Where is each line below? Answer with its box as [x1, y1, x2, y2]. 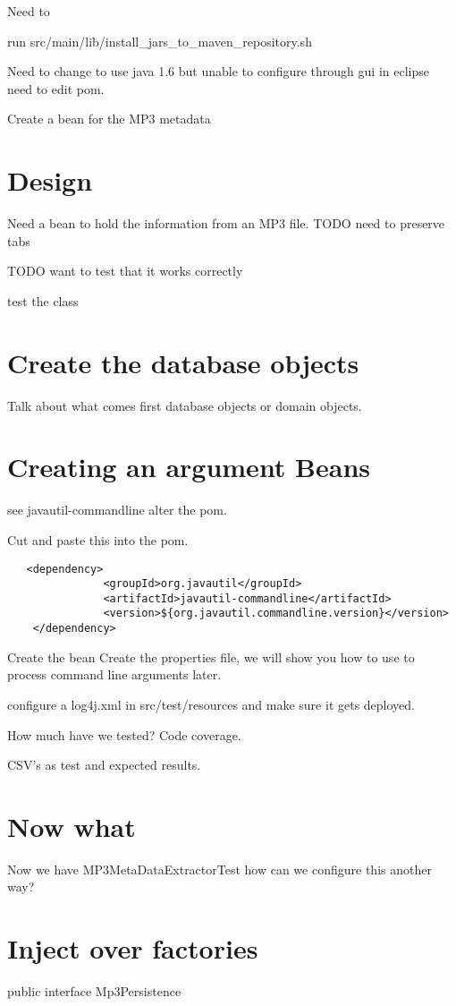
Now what [7, 807, 136, 844]
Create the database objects [7, 344, 359, 380]
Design [7, 162, 93, 199]
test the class [7, 291, 79, 310]
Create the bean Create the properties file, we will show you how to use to [7, 647, 415, 666]
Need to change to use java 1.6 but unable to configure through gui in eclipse [7, 62, 429, 81]
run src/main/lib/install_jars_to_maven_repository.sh [7, 31, 312, 50]
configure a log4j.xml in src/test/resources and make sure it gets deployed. [7, 695, 416, 713]
